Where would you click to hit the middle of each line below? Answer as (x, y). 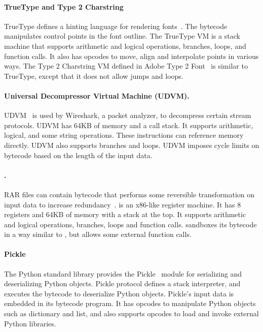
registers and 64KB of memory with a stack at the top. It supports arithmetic (125, 214)
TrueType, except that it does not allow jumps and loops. (94, 76)
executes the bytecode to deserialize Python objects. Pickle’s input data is (119, 293)
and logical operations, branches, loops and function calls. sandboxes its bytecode (130, 224)
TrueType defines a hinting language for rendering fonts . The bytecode (116, 26)
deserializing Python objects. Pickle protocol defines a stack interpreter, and (122, 283)
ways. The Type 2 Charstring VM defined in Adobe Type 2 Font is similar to (126, 66)
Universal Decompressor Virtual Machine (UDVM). (97, 95)
